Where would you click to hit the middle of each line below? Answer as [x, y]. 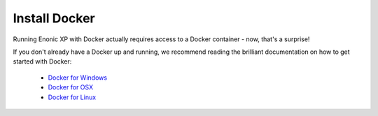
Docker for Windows [78, 78]
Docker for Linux [72, 97]
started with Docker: [42, 61]
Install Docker [54, 18]
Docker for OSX [71, 87]
